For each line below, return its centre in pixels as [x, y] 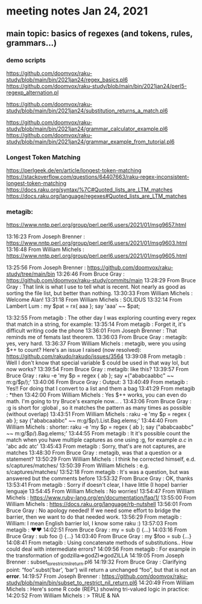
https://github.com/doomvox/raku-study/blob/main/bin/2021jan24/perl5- [96, 86]
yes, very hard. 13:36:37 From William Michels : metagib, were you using [96, 343]
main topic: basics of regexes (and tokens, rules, [99, 34]
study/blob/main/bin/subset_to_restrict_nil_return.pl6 [72, 583]
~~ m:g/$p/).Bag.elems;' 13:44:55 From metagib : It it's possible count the [98, 434]
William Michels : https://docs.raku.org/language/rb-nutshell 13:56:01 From [99, 504]
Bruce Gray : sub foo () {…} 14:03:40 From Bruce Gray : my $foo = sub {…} [99, 536]
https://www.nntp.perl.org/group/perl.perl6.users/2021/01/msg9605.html [97, 256]
